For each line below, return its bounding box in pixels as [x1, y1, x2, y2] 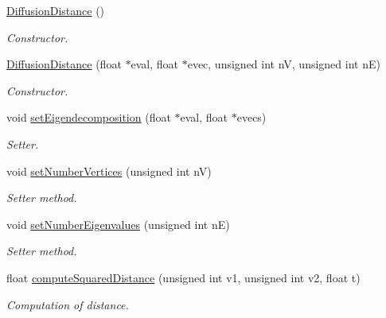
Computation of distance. [6, 296, 129, 312]
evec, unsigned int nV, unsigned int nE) [187, 56, 380, 72]
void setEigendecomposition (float [6, 109, 171, 126]
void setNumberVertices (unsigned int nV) [6, 162, 212, 179]
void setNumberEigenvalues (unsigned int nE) [6, 215, 230, 232]
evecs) [236, 109, 267, 126]
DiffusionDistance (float [6, 56, 122, 72]
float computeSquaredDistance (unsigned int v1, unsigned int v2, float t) [6, 269, 361, 285]
